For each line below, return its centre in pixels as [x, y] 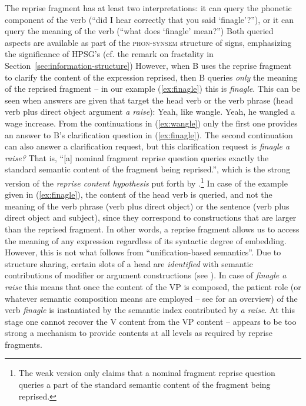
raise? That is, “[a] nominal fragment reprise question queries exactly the [137, 157]
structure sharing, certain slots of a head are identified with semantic [129, 263]
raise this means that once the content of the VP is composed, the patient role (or [153, 286]
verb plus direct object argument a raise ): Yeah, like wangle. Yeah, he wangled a [150, 112]
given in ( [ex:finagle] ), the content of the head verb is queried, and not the [139, 194]
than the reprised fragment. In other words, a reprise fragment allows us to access [152, 229]
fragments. [24, 344]
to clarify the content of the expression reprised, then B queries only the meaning [151, 77]
